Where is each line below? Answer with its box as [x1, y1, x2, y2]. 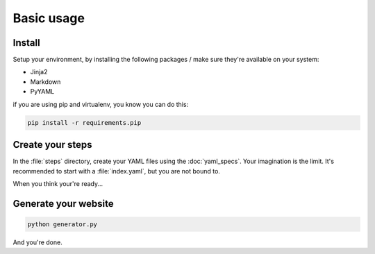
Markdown [30, 77, 61, 86]
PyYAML [30, 87, 55, 96]
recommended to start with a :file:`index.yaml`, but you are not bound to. [12, 167, 220, 175]
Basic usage [12, 10, 85, 26]
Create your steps [12, 139, 92, 151]
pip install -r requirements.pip [27, 119, 142, 126]
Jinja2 [30, 68, 48, 76]
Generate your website [12, 198, 114, 210]
